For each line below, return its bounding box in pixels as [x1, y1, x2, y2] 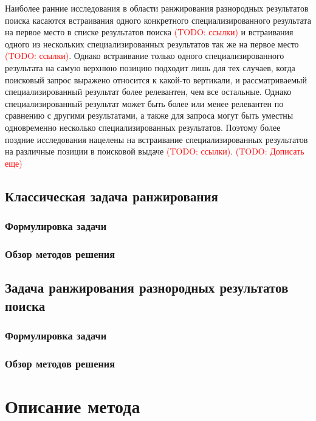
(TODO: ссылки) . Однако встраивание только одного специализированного [5, 49, 284, 62]
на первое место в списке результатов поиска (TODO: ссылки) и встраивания [5, 26, 294, 38]
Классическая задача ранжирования [5, 186, 218, 205]
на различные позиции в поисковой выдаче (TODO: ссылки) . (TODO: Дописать [5, 145, 304, 158]
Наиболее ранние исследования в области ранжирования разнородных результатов [5, 2, 309, 14]
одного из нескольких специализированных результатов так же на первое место [5, 37, 299, 50]
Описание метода [5, 393, 140, 418]
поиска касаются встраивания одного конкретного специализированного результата [5, 13, 311, 26]
